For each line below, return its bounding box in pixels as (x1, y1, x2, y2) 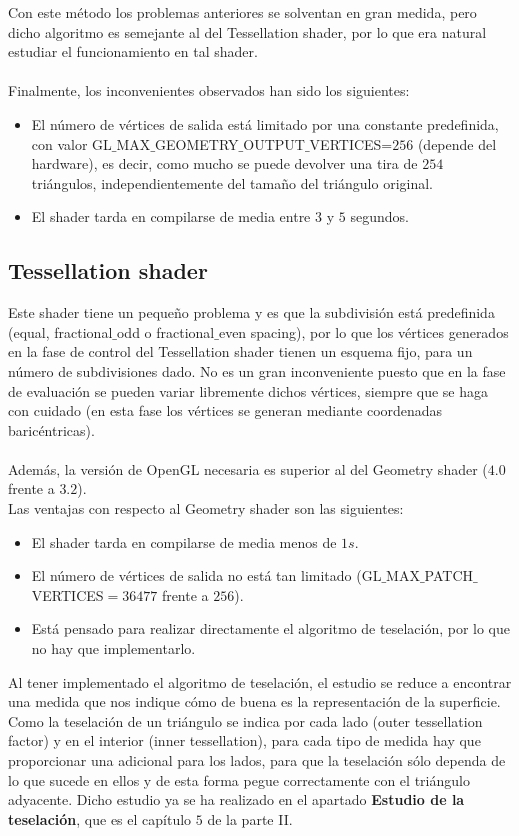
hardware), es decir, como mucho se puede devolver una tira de (31, 153, 418, 174)
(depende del (417, 133, 497, 154)
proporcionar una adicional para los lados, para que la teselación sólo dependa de (8, 750, 506, 771)
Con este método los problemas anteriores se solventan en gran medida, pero (8, 2, 477, 22)
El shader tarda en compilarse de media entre (31, 206, 311, 227)
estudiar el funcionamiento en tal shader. (8, 41, 258, 62)
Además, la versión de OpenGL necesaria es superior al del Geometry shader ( (8, 458, 488, 479)
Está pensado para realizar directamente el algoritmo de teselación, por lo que (31, 618, 510, 639)
